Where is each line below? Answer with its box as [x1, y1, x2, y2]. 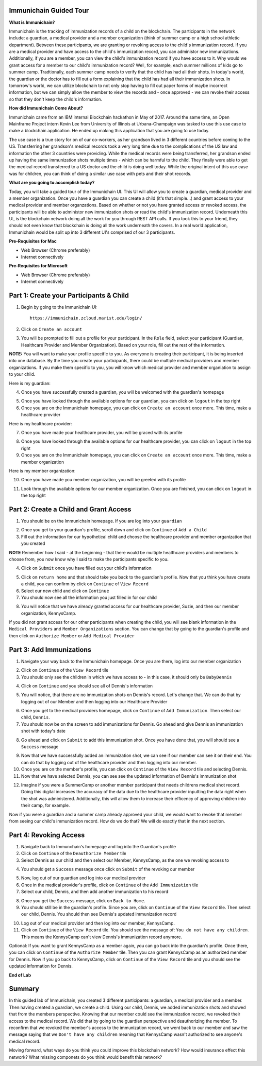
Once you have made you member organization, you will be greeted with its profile [21, 477, 186, 483]
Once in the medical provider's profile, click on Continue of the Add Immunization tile [21, 882, 198, 888]
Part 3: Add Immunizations [9, 646, 92, 654]
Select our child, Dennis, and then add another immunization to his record [21, 889, 168, 894]
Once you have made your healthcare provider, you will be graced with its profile [21, 429, 183, 435]
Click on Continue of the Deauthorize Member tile [21, 851, 127, 856]
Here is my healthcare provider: [9, 420, 72, 426]
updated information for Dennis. [9, 963, 73, 969]
